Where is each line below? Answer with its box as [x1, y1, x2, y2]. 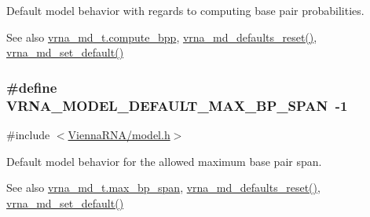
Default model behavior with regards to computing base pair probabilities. [6, 2, 365, 18]
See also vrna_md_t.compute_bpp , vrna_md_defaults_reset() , [6, 28, 317, 45]
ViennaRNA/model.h [68, 126, 170, 142]
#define [6, 77, 57, 97]
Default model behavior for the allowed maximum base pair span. [6, 153, 322, 169]
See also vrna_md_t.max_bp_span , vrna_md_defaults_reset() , [6, 179, 321, 196]
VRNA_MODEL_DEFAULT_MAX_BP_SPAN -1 [6, 95, 348, 115]
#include [6, 126, 50, 142]
